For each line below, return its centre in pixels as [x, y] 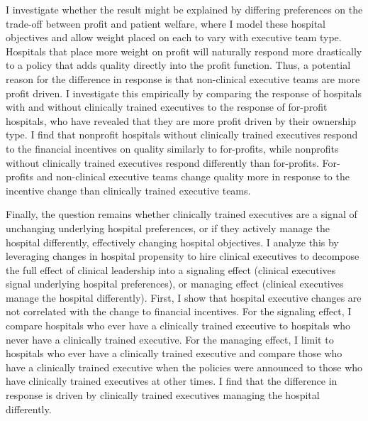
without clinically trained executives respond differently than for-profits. [162, 162]
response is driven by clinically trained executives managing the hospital [163, 395]
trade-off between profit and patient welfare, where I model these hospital [166, 23]
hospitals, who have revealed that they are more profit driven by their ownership [181, 120]
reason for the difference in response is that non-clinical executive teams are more [183, 78]
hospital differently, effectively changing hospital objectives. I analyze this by [172, 242]
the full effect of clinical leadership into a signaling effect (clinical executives [171, 269]
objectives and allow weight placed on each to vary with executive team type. [174, 37]
